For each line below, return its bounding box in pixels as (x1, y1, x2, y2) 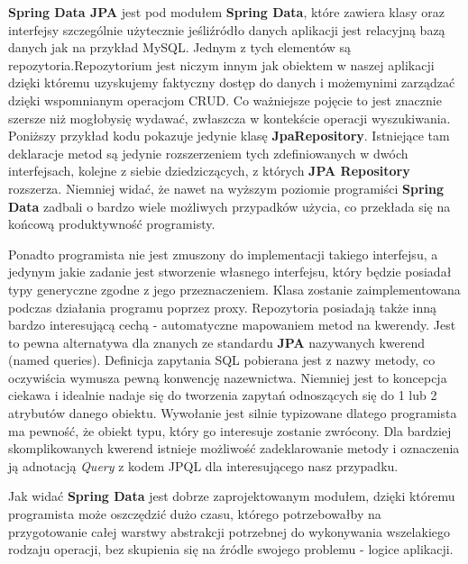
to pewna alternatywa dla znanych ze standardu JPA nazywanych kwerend (8, 332, 426, 351)
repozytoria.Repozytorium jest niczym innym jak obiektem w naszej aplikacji (8, 55, 435, 74)
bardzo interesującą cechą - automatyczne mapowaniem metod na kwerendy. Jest (8, 315, 456, 334)
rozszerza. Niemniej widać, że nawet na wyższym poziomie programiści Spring (8, 178, 445, 197)
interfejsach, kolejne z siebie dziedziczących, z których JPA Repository (8, 161, 410, 180)
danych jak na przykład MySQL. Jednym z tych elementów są (8, 38, 352, 57)
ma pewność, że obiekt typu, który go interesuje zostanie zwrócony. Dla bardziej (8, 421, 452, 440)
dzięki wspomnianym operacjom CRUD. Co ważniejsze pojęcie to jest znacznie (8, 90, 442, 109)
